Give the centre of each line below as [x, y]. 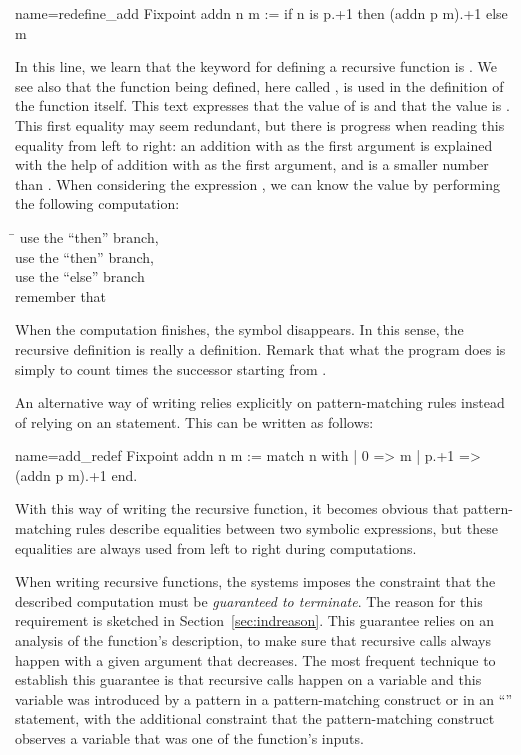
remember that [61, 295]
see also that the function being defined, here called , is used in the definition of [259, 85]
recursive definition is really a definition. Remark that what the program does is [260, 348]
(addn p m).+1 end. [76, 474]
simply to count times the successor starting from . [171, 368]
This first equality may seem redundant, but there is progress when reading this [260, 124]
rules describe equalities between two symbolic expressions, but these [287, 528]
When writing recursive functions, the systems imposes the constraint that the [255, 581]
